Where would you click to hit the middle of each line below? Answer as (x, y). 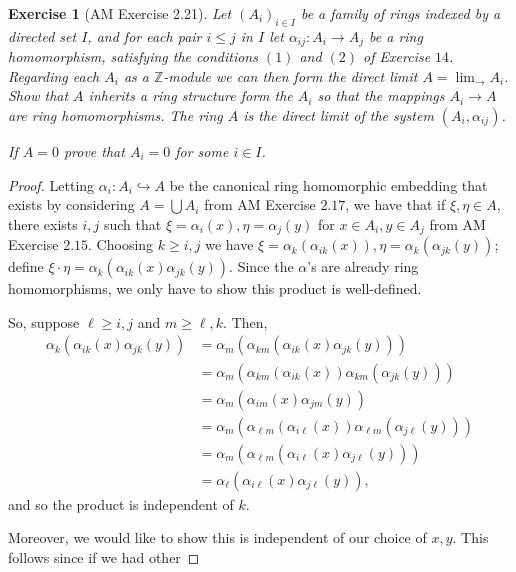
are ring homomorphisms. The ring (115, 115)
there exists (43, 223)
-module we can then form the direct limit (290, 75)
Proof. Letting (51, 184)
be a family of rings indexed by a (400, 13)
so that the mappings (381, 95)
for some (202, 151)
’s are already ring (363, 266)
